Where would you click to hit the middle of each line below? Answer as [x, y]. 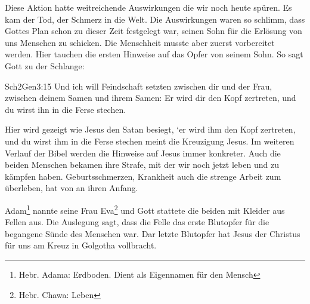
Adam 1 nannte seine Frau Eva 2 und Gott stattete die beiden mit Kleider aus [145, 209]
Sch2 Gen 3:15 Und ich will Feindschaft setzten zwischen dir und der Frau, [139, 86]
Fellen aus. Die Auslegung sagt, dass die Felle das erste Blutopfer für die [137, 222]
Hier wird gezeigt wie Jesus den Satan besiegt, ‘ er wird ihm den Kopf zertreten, [150, 129]
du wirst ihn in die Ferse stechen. [66, 109]
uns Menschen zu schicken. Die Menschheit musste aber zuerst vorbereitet [140, 42]
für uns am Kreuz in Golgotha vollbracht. [81, 245]
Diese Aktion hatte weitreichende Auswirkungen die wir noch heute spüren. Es [148, 7]
